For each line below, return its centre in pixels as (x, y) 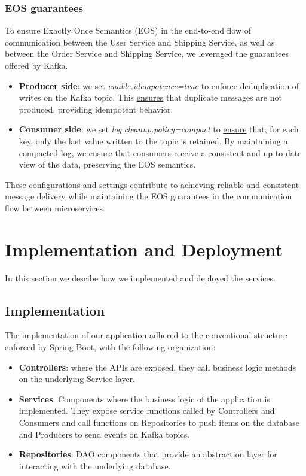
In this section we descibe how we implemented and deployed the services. (140, 278)
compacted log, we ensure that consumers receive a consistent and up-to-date (160, 152)
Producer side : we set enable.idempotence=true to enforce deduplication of (159, 85)
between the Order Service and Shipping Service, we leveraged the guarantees (147, 54)
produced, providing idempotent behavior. (96, 109)
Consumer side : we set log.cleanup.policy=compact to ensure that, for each (159, 129)
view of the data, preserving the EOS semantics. (107, 164)
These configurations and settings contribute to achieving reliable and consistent (152, 184)
